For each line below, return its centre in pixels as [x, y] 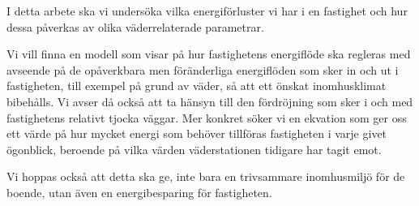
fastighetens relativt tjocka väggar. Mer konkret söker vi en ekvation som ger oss [207, 117]
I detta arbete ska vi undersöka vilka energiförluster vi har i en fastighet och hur [207, 11]
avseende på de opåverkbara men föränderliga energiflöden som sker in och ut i [203, 69]
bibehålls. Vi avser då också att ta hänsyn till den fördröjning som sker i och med [210, 101]
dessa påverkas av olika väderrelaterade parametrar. [135, 26]
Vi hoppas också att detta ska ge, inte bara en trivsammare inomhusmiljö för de [206, 176]
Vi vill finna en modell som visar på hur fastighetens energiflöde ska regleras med [209, 54]
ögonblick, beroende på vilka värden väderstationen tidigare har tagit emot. [194, 149]
